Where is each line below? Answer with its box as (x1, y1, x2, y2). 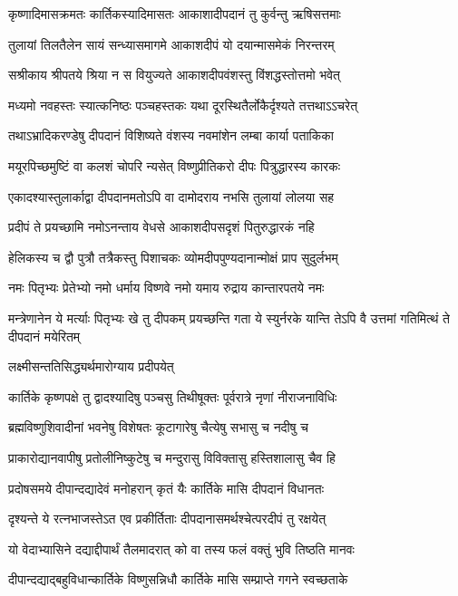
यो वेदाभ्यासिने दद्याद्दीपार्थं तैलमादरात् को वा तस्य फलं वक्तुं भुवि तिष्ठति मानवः (8, 539, 355, 558)
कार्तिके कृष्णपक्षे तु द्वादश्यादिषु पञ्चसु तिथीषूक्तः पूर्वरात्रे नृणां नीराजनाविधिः (8, 387, 337, 406)
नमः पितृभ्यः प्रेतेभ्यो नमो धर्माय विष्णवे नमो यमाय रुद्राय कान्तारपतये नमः (8, 278, 325, 297)
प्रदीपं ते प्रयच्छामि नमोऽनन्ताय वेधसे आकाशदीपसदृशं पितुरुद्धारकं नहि (8, 217, 315, 236)
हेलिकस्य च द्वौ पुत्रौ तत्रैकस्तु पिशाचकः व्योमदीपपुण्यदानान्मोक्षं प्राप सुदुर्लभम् (8, 247, 338, 266)
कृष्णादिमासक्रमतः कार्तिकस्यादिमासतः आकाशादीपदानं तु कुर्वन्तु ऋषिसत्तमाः (8, 5, 341, 23)
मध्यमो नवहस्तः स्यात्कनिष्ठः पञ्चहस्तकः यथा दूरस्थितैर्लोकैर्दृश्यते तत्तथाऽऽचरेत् (8, 95, 358, 114)
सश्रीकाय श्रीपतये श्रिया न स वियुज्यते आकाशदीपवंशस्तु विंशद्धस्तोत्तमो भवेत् (8, 65, 341, 84)
